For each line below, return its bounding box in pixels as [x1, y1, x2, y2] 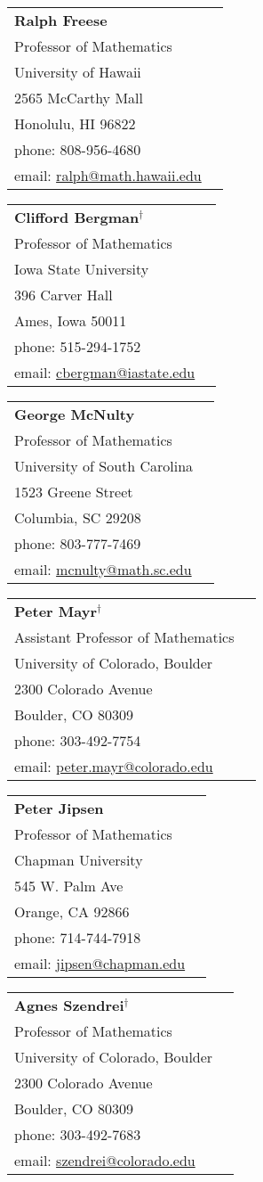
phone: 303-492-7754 [14, 730, 141, 751]
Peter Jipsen [14, 798, 104, 818]
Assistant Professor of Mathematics [14, 627, 235, 647]
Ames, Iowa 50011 [14, 310, 127, 331]
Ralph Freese [14, 10, 108, 30]
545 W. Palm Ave [14, 875, 124, 896]
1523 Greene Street [14, 481, 133, 502]
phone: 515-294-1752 [14, 336, 141, 357]
